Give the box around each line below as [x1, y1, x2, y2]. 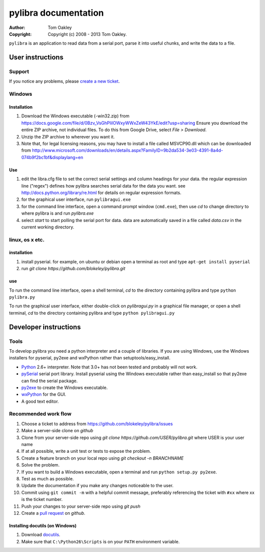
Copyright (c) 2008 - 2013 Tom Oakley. [48, 31, 127, 37]
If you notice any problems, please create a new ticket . [9, 79, 120, 84]
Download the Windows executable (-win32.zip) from [21, 113, 130, 119]
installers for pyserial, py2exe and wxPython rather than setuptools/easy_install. [9, 355, 171, 361]
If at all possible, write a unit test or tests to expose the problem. [21, 448, 152, 454]
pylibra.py [9, 295, 35, 300]
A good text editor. [21, 398, 59, 404]
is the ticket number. [21, 497, 63, 502]
